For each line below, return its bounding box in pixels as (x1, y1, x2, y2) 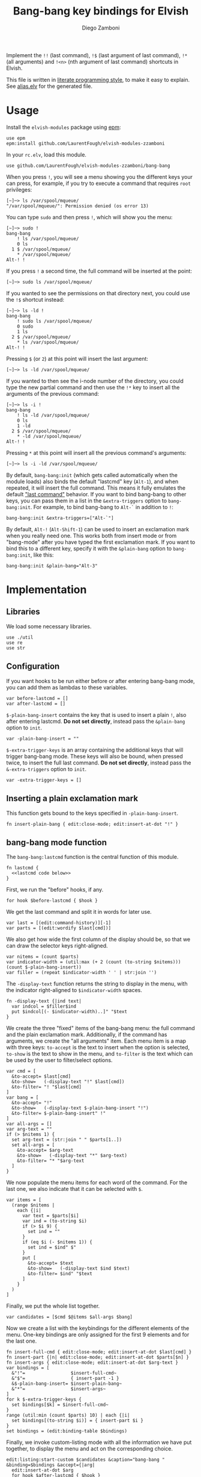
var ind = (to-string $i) (22, 1218, 87, 1224)
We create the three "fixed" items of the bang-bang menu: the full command (6, 1025, 195, 1032)
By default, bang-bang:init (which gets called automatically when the (6, 471, 178, 478)
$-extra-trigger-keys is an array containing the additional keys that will (6, 746, 184, 754)
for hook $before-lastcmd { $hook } (6, 898, 98, 904)
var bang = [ (6, 1094, 39, 1101)
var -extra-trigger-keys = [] (6, 777, 82, 783)
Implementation (6, 583, 87, 597)
